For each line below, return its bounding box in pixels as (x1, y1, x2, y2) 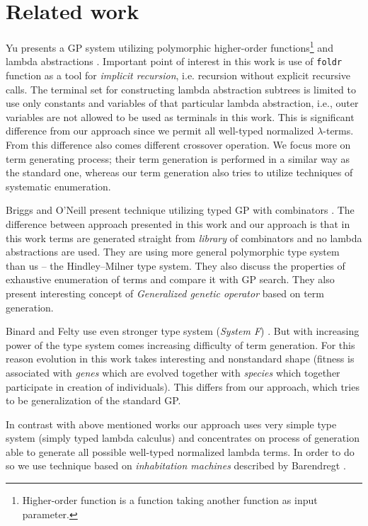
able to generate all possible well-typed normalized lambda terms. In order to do (6, 444, 355, 459)
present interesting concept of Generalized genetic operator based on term (6, 285, 324, 300)
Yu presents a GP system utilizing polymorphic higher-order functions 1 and (6, 38, 333, 55)
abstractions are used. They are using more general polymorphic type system (6, 244, 340, 259)
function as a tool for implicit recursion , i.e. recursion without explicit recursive (6, 68, 351, 83)
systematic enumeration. (6, 178, 111, 193)
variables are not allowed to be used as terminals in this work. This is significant (6, 109, 355, 124)
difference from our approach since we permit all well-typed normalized (6, 123, 314, 138)
